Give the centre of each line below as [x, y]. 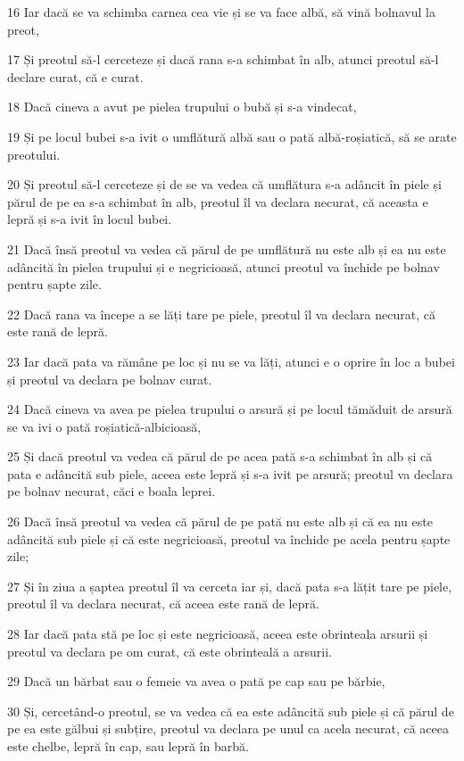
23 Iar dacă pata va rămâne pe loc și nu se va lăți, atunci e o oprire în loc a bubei [231, 361]
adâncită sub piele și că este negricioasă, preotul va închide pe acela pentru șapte [229, 538]
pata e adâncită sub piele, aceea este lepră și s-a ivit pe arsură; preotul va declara [230, 473]
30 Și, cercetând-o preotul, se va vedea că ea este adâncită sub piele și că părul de [231, 711]
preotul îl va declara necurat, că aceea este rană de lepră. [163, 604]
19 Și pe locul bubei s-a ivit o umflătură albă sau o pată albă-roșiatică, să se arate [232, 136]
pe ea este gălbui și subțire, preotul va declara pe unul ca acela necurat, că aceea [228, 728]
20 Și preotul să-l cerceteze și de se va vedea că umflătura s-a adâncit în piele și [224, 184]
